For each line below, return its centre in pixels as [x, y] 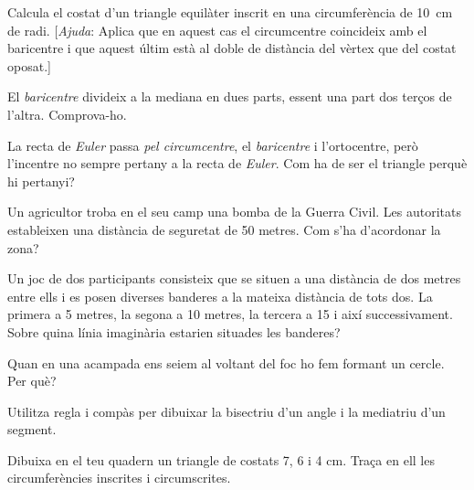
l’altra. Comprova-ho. [67, 114]
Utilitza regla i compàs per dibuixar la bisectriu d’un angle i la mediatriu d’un [226, 411]
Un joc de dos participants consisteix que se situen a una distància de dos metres [234, 278]
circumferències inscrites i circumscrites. [119, 478]
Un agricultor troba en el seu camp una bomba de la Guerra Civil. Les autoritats [234, 212]
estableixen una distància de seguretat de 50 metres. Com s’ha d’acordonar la [224, 229]
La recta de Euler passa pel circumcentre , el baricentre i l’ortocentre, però [213, 145]
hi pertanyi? [41, 181]
